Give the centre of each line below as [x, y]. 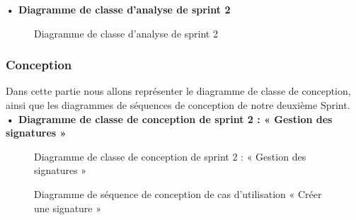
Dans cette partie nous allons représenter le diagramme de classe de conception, [178, 91]
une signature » [68, 208]
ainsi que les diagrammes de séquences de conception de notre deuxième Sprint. [178, 105]
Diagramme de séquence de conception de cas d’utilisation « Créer [178, 193]
